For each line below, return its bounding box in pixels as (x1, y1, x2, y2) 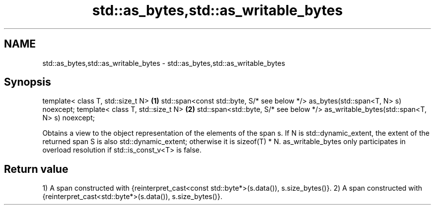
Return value (4, 162, 69, 175)
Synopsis (4, 76, 51, 89)
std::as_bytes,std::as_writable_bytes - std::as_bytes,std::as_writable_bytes (42, 58, 286, 67)
